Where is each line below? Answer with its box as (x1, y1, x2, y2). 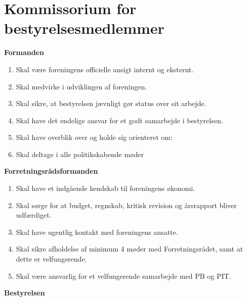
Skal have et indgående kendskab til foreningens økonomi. (16, 183, 195, 193)
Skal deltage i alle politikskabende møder (16, 148, 144, 159)
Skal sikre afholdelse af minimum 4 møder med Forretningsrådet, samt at (16, 243, 243, 254)
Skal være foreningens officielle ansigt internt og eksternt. (16, 64, 194, 74)
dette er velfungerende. (16, 254, 87, 264)
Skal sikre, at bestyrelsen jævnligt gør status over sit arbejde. (16, 98, 207, 109)
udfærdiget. (16, 210, 52, 220)
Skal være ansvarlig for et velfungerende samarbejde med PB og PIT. (16, 270, 231, 281)
